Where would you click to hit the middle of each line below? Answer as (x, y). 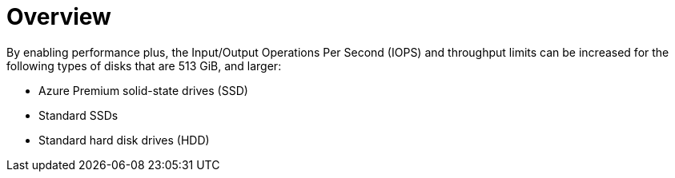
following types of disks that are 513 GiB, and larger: (144, 65)
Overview (59, 17)
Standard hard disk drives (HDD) (124, 140)
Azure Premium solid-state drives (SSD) (143, 90)
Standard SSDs (78, 115)
